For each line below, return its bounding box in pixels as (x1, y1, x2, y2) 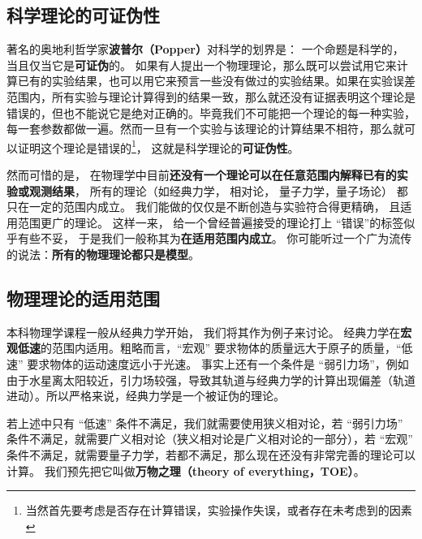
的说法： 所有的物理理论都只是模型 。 (6, 245, 200, 262)
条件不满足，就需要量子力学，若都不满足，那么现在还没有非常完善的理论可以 (6, 446, 416, 463)
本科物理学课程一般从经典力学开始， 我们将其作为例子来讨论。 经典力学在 (6, 323, 401, 340)
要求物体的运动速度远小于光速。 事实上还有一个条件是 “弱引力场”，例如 (27, 355, 409, 372)
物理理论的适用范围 (6, 285, 160, 310)
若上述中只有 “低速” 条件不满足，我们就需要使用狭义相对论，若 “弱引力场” (6, 414, 403, 431)
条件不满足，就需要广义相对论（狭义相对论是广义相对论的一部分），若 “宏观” (6, 430, 413, 447)
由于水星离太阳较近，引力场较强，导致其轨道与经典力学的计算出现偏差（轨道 (6, 371, 416, 388)
